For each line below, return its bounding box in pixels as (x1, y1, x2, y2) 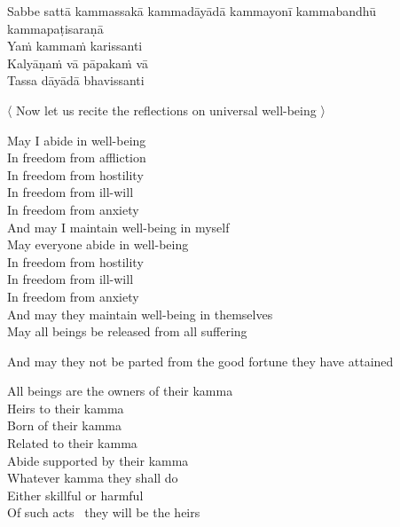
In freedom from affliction (7, 148, 146, 167)
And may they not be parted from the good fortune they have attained (7, 351, 394, 370)
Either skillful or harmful (7, 485, 144, 504)
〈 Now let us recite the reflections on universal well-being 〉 (7, 100, 325, 119)
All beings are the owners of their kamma (7, 381, 233, 400)
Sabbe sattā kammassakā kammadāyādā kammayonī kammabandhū (7, 2, 376, 20)
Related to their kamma (7, 434, 137, 452)
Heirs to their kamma (7, 398, 124, 417)
